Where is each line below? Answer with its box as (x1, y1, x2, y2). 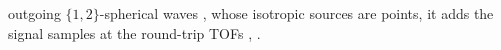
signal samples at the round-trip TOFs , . (8, 22, 261, 43)
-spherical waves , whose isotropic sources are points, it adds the (99, 3, 494, 23)
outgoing (8, 3, 61, 23)
